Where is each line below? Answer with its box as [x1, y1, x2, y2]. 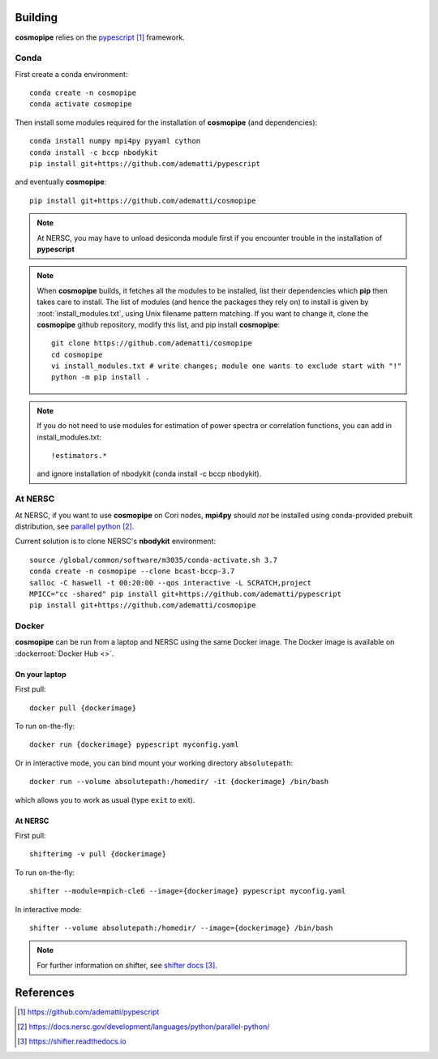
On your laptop [15, 669, 67, 679]
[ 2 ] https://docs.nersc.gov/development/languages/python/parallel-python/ [17, 1022, 270, 1031]
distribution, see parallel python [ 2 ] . [15, 521, 135, 531]
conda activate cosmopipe [29, 100, 133, 109]
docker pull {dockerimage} [29, 703, 137, 713]
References [15, 985, 75, 999]
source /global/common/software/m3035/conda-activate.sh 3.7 [29, 555, 277, 564]
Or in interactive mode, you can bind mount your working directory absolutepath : [15, 758, 294, 768]
